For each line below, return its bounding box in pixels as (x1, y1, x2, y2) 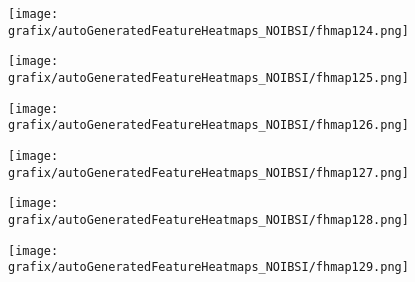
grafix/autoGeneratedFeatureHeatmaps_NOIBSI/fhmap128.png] (8, 212, 409, 227)
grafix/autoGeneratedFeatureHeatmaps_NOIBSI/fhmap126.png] (8, 118, 409, 133)
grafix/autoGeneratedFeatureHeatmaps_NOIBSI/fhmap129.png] (8, 260, 409, 275)
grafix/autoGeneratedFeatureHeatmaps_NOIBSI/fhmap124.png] (8, 23, 409, 38)
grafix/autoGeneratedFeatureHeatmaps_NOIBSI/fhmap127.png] (8, 165, 409, 180)
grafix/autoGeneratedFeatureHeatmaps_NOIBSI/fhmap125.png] (8, 70, 409, 85)
